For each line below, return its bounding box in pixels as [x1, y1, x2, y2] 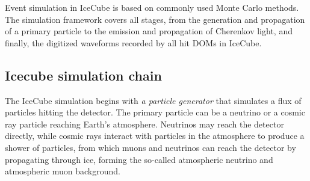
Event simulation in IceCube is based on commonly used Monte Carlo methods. [5, 1, 299, 13]
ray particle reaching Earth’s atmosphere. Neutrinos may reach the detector [5, 117, 284, 130]
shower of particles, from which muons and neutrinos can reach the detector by [5, 141, 296, 153]
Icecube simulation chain [5, 66, 162, 84]
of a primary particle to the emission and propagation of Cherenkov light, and [5, 25, 293, 37]
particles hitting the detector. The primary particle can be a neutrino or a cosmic [5, 106, 305, 118]
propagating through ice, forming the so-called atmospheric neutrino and [5, 153, 273, 165]
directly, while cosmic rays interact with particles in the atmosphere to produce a [5, 129, 305, 142]
